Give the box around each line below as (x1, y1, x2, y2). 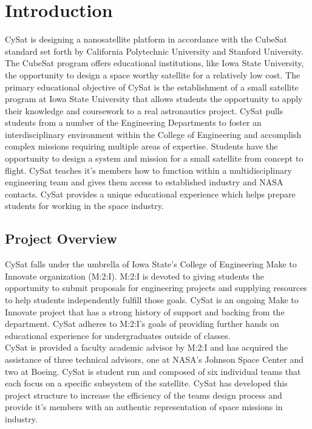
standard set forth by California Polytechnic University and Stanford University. (5, 44, 304, 57)
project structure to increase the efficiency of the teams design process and (5, 388, 282, 401)
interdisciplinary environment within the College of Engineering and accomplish (5, 128, 302, 140)
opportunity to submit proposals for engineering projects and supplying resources (5, 281, 307, 294)
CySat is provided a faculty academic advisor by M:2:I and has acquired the (5, 341, 288, 354)
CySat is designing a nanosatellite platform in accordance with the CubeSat (5, 33, 288, 46)
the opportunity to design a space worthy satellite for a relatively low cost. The (5, 68, 300, 81)
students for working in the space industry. (5, 199, 164, 212)
